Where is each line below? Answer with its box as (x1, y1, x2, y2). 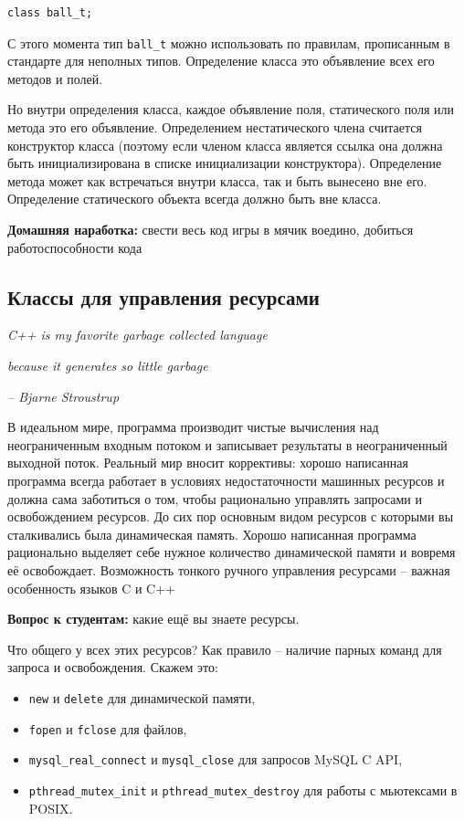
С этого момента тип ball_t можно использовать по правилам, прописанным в (7, 33, 450, 52)
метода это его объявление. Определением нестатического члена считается (7, 118, 422, 137)
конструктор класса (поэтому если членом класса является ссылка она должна (7, 135, 443, 154)
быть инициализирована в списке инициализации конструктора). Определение (7, 153, 442, 173)
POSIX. (28, 798, 73, 817)
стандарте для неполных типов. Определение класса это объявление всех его (7, 51, 435, 70)
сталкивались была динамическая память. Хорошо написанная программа (7, 524, 417, 543)
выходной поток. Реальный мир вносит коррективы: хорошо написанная (7, 453, 408, 472)
